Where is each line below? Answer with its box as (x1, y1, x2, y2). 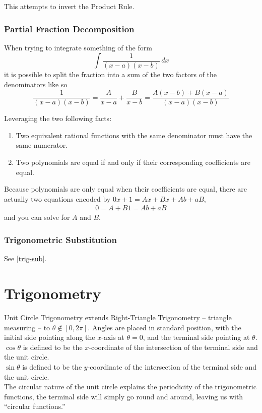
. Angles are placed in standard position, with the (88, 322, 241, 332)
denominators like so (4, 79, 68, 89)
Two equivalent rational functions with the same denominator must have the (16, 130, 252, 140)
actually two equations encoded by (4, 193, 111, 204)
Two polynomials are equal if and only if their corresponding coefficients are (16, 157, 250, 167)
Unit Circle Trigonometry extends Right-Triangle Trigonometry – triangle (4, 312, 232, 322)
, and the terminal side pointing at (143, 332, 250, 342)
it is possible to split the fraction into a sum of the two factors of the (4, 69, 217, 79)
